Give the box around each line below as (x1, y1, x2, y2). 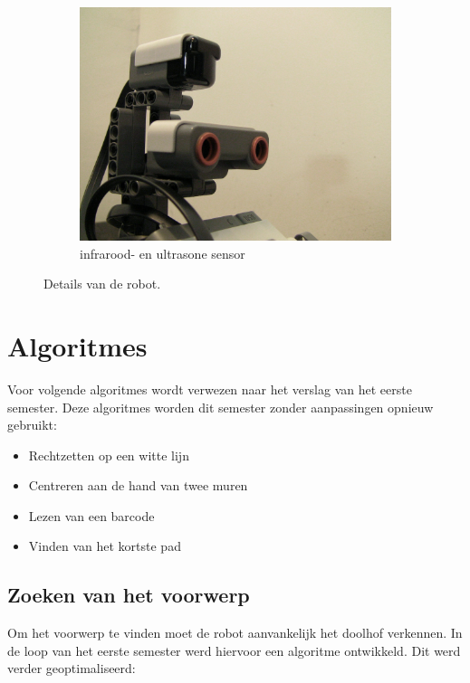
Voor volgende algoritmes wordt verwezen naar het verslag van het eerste (7, 379, 412, 398)
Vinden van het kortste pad (28, 536, 181, 555)
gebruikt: (7, 415, 57, 434)
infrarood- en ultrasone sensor (80, 243, 245, 262)
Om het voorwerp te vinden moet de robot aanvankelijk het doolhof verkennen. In (7, 623, 463, 642)
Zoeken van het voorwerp (7, 581, 250, 609)
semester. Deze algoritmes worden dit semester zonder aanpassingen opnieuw (7, 397, 434, 416)
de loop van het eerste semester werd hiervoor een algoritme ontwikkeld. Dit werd (7, 640, 461, 659)
